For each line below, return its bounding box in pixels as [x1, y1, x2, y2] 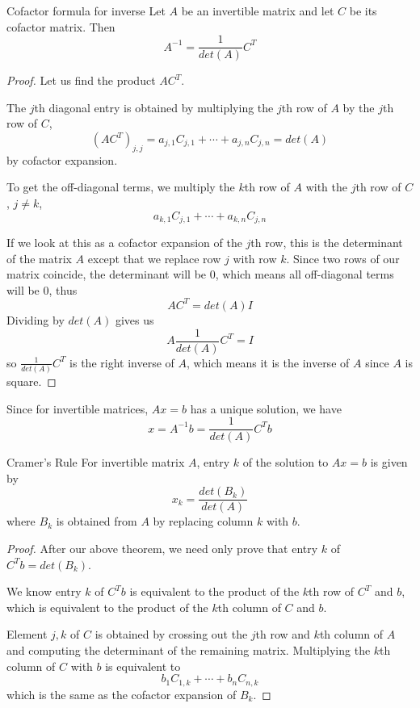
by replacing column [153, 513, 254, 530]
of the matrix [6, 249, 72, 266]
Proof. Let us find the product [6, 72, 156, 89]
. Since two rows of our [286, 249, 400, 266]
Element [6, 626, 48, 643]
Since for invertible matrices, [6, 400, 149, 417]
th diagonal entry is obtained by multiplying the [34, 98, 274, 115]
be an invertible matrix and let [181, 2, 334, 19]
